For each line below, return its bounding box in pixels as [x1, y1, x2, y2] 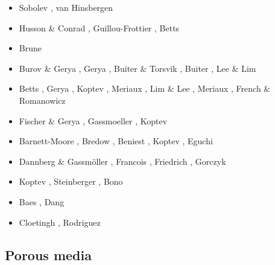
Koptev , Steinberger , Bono [19, 175, 123, 188]
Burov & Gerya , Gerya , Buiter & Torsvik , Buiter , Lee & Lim [19, 62, 256, 74]
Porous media [5, 245, 92, 264]
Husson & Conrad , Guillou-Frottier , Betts [19, 21, 180, 34]
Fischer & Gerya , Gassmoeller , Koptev [19, 114, 168, 127]
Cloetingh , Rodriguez [19, 216, 101, 228]
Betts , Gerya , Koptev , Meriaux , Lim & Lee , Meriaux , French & [19, 82, 271, 95]
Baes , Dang [19, 195, 65, 208]
